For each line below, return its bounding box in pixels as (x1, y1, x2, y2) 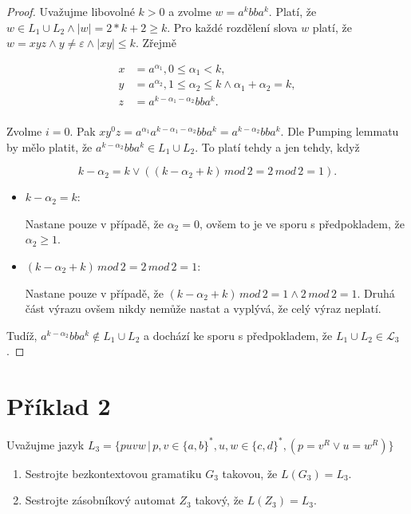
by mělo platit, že (6, 138, 93, 155)
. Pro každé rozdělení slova (167, 18, 298, 35)
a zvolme (168, 3, 211, 19)
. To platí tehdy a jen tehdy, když (195, 138, 360, 155)
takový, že (195, 492, 244, 508)
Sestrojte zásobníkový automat (25, 492, 176, 508)
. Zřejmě (135, 34, 176, 51)
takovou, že (222, 465, 278, 481)
